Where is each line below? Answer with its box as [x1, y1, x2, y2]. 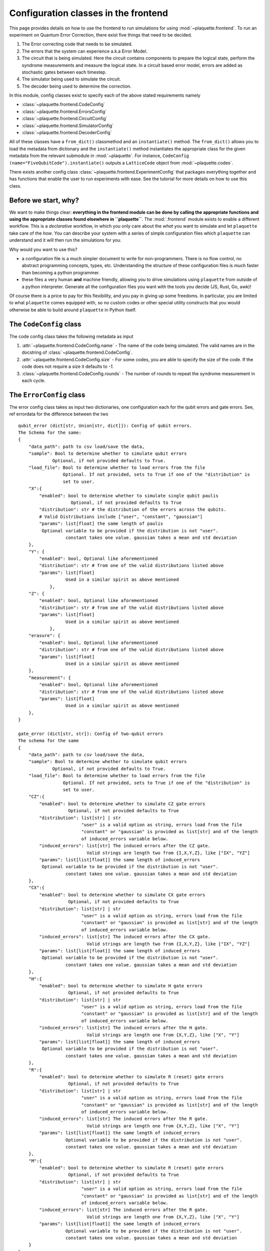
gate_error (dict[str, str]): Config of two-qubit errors [18, 731, 163, 737]
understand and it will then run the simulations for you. [9, 237, 122, 243]
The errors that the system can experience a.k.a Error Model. [21, 48, 147, 54]
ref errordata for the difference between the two [9, 411, 108, 417]
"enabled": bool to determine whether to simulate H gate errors [39, 983, 203, 988]
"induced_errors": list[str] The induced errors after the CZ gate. [39, 843, 211, 849]
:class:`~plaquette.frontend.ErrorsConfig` [21, 108, 107, 115]
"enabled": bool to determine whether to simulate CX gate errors [39, 892, 205, 898]
